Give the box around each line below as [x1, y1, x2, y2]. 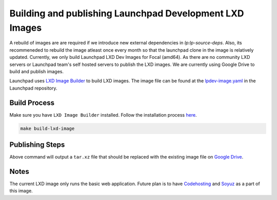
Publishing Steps [9, 140, 65, 149]
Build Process [9, 98, 55, 107]
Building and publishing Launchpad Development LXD [9, 8, 244, 19]
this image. [9, 188, 33, 194]
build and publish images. [9, 68, 64, 74]
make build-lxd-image [20, 125, 75, 131]
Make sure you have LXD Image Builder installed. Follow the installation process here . [9, 112, 197, 118]
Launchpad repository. [9, 85, 57, 91]
